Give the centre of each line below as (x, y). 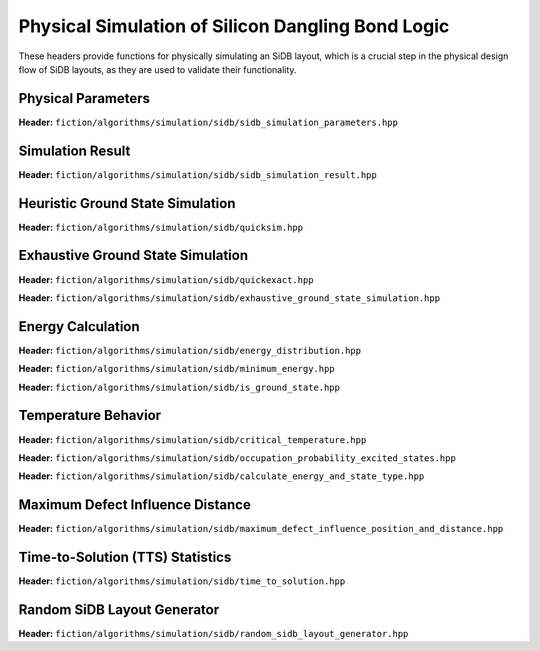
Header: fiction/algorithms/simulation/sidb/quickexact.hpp (166, 279)
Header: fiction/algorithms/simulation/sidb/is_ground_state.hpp (179, 387)
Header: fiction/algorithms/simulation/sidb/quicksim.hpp (161, 227)
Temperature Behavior (90, 415)
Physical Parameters (84, 98)
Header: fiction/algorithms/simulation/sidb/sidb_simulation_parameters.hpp (208, 122)
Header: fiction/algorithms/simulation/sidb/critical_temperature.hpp (192, 439)
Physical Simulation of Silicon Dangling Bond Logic (234, 26)
